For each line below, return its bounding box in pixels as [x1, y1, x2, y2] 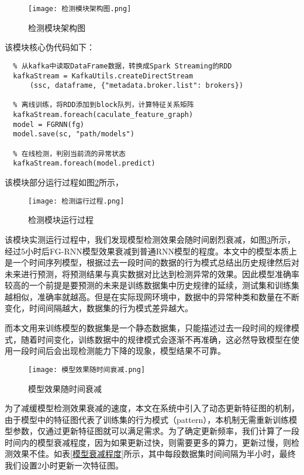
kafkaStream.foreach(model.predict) [13, 159, 156, 168]
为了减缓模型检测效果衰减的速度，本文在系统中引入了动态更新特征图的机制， [5, 402, 299, 414]
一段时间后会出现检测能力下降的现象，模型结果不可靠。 [12, 345, 226, 357]
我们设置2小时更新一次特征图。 [5, 459, 123, 471]
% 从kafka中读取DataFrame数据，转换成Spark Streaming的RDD [13, 61, 232, 70]
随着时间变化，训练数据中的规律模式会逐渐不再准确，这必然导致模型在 [20, 333, 291, 345]
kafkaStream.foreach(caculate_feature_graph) [13, 111, 194, 119]
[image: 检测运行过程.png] [28, 197, 125, 205]
